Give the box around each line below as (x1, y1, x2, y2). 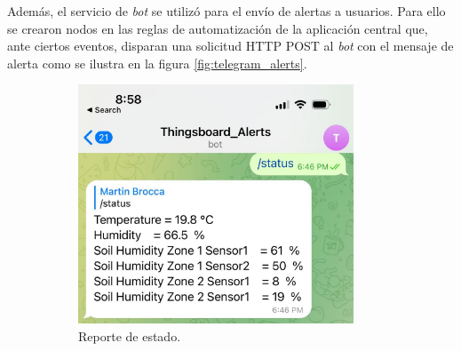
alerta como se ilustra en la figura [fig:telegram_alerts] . (7, 53, 307, 72)
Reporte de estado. (78, 327, 181, 346)
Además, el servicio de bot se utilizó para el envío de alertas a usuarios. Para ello (7, 2, 446, 20)
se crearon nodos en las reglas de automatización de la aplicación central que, (7, 19, 428, 37)
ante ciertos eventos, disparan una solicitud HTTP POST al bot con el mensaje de (7, 36, 454, 55)
